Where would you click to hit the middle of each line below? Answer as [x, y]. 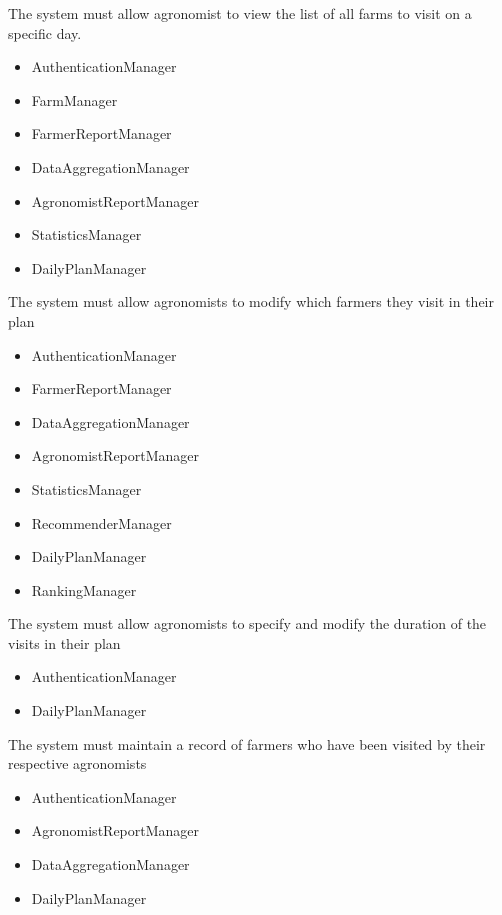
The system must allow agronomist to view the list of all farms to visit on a [240, 13]
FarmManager [74, 99]
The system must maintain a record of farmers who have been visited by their [247, 743]
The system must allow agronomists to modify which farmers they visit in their [251, 301]
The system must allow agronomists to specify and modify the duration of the [247, 623]
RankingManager [84, 589]
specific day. [45, 32]
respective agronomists [77, 763]
